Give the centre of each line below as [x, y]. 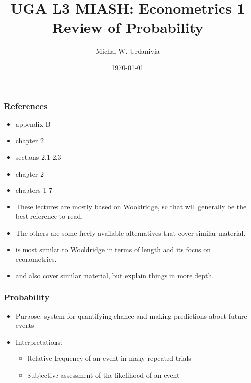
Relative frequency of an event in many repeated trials [109, 358]
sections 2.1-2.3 [38, 157]
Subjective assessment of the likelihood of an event [103, 374]
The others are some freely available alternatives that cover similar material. [130, 232]
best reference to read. [49, 216]
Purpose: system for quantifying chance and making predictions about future [131, 315]
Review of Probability [128, 27]
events [25, 325]
